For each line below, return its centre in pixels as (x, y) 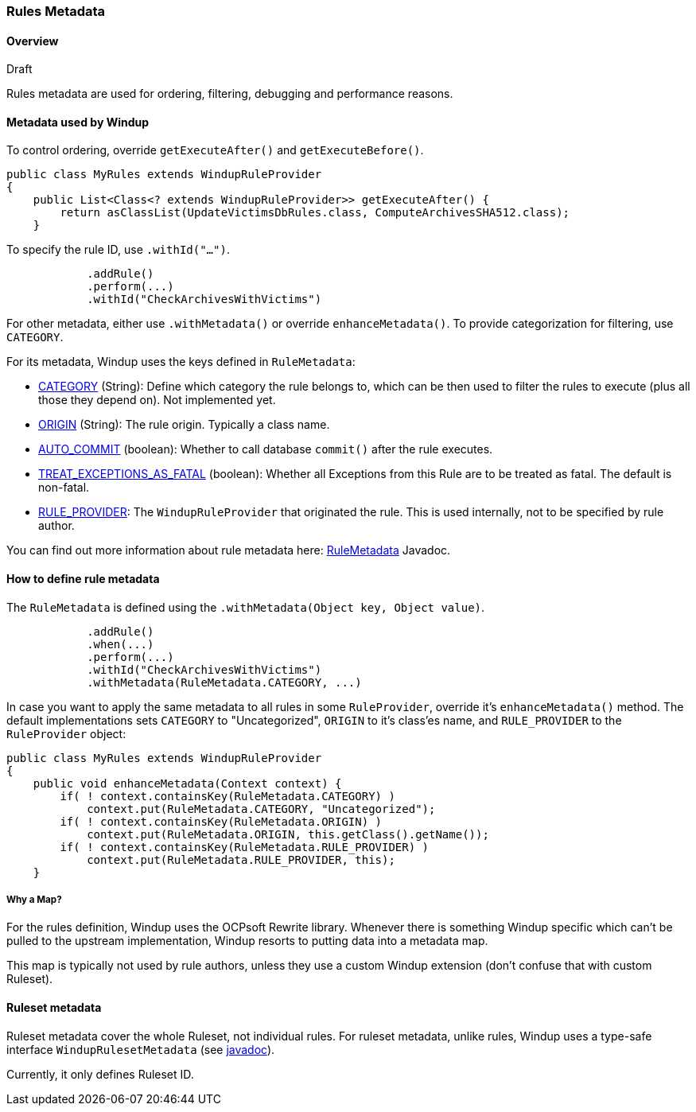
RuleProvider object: (66, 733)
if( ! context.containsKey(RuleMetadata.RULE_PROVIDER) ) (245, 847)
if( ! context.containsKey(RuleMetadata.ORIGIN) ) (221, 821)
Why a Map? (34, 900)
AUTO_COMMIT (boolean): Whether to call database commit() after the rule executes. (266, 449)
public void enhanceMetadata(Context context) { (187, 783)
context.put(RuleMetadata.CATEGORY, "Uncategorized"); (261, 809)
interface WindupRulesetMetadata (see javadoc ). (141, 1049)
